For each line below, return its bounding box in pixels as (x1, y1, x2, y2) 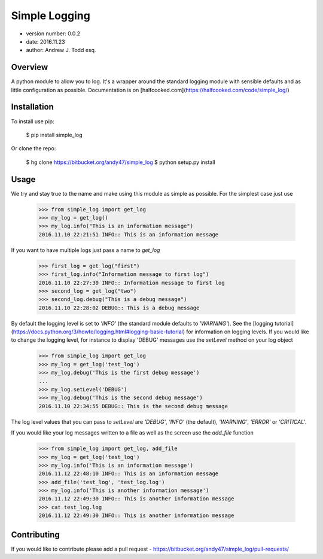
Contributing (11, 530, 60, 540)
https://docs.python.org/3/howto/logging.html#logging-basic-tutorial (13, 328, 184, 335)
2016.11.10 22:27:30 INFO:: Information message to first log (38, 279, 225, 286)
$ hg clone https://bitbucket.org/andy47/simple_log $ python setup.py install (26, 159, 215, 166)
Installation (11, 102, 54, 112)
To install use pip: (11, 117, 54, 125)
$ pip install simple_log (26, 131, 83, 138)
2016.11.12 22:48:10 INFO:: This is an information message (38, 470, 219, 477)
